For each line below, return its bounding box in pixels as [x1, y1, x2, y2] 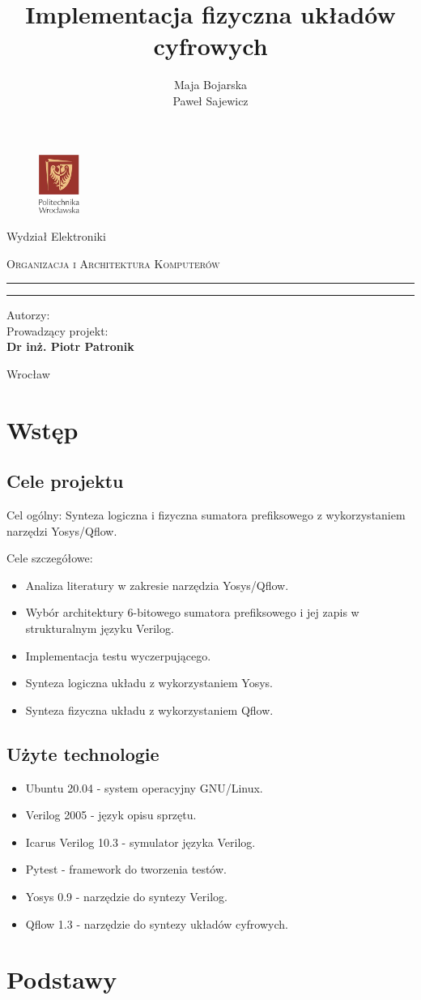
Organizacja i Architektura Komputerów [6, 254, 220, 271]
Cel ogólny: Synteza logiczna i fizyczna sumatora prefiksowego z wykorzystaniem [6, 506, 406, 524]
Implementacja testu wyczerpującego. [25, 647, 211, 664]
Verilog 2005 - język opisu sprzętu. [25, 806, 197, 823]
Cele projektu [6, 468, 124, 494]
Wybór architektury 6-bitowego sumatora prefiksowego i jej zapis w [25, 604, 359, 621]
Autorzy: [6, 306, 50, 323]
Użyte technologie [6, 741, 159, 766]
